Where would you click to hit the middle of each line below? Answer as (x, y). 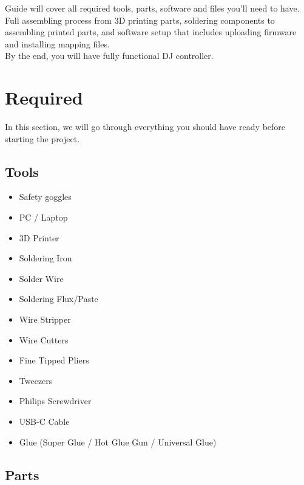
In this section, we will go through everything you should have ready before (145, 127)
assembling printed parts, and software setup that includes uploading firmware (151, 32)
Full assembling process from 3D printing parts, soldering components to (140, 20)
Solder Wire (41, 278)
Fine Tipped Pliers (54, 360)
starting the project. (42, 138)
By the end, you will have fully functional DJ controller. (109, 56)
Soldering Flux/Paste (59, 299)
